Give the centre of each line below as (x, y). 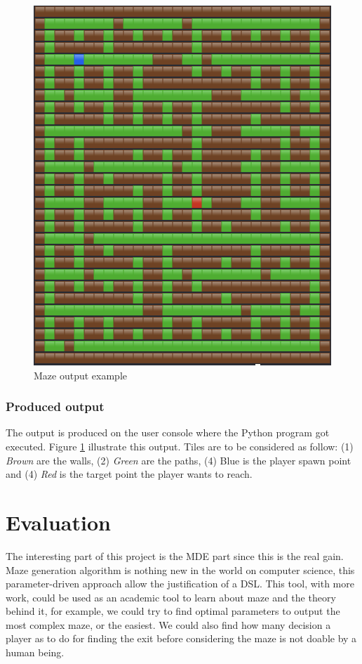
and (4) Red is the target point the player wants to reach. (129, 474)
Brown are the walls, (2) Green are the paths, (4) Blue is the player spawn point (179, 460)
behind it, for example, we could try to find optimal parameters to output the (173, 611)
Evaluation (58, 522)
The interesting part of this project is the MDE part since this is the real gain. (175, 555)
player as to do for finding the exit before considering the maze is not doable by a (181, 638)
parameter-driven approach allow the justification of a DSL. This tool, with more (180, 584)
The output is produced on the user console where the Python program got (168, 432)
